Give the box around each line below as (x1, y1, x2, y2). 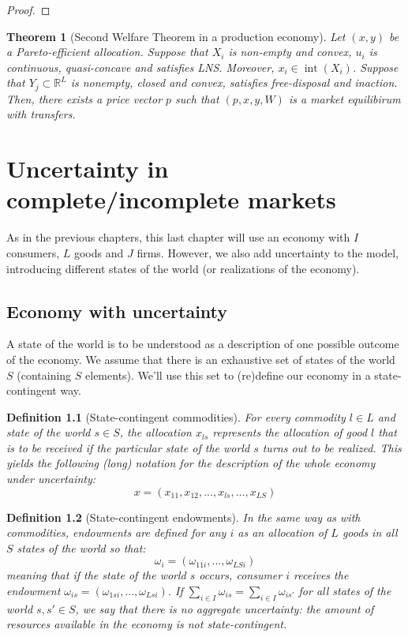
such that (175, 90, 219, 107)
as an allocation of (238, 524, 328, 541)
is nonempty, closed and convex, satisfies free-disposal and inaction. (70, 74, 398, 91)
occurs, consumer (199, 567, 283, 583)
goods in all (342, 524, 398, 541)
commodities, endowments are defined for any (6, 524, 226, 541)
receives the (294, 567, 349, 583)
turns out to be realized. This (262, 439, 402, 455)
